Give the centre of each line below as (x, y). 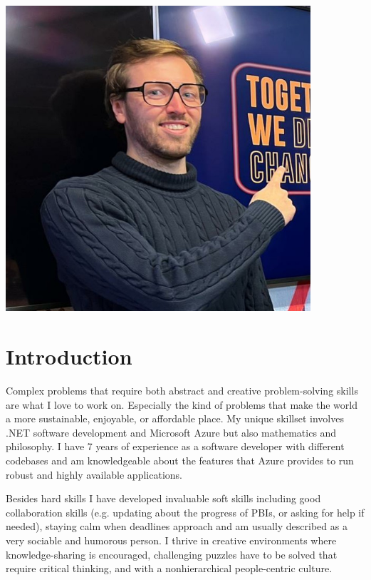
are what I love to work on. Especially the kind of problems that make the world (182, 404)
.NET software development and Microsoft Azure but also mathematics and (171, 432)
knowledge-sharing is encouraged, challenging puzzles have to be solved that (172, 554)
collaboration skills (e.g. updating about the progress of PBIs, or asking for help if (185, 512)
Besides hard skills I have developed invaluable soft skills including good (163, 498)
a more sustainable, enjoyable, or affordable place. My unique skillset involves (175, 418)
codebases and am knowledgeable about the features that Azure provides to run (180, 461)
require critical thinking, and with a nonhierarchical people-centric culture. (169, 568)
